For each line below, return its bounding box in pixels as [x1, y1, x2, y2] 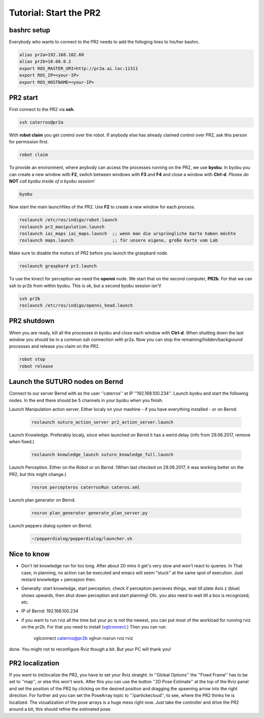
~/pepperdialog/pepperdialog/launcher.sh [31, 536, 132, 541]
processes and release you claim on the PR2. [9, 343, 100, 349]
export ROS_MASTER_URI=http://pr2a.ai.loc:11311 [19, 66, 138, 71]
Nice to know [9, 550, 50, 559]
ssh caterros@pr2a [19, 120, 64, 125]
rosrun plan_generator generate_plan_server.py [31, 510, 148, 516]
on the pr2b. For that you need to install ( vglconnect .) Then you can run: [21, 624, 167, 630]
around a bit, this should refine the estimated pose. [9, 706, 112, 712]
